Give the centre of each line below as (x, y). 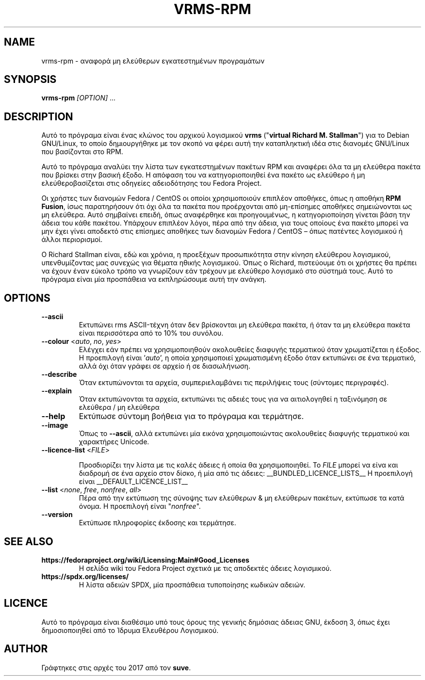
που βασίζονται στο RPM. (82, 152)
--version (57, 515)
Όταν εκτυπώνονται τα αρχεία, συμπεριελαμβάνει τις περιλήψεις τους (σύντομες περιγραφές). (234, 383)
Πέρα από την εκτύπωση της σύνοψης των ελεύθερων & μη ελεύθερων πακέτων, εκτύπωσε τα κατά (242, 498)
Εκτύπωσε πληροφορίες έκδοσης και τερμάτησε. (157, 523)
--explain (57, 391)
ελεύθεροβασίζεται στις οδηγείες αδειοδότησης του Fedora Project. (152, 183)
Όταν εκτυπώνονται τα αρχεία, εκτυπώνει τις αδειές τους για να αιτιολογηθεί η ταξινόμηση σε (233, 399)
